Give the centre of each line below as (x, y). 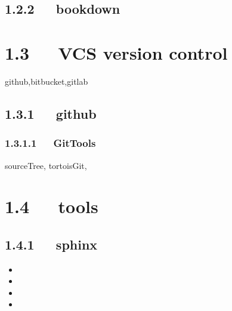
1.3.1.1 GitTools (50, 143)
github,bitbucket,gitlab (47, 81)
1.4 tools (52, 206)
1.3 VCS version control (116, 52)
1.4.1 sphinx (51, 244)
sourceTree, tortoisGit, (46, 165)
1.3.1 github (51, 113)
